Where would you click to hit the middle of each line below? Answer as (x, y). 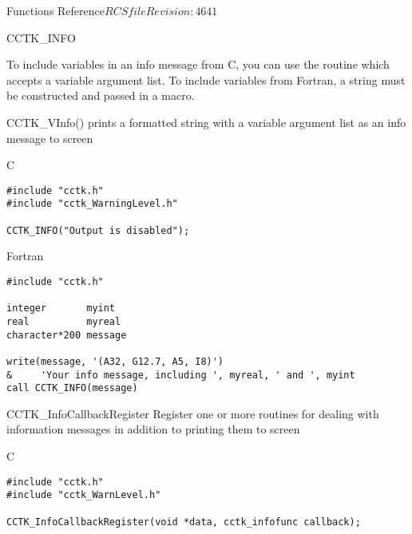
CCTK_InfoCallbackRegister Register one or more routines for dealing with (193, 413)
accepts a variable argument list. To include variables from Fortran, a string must (206, 79)
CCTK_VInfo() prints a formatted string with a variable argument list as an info (206, 122)
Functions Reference (56, 10)
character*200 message (67, 335)
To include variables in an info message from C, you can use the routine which (198, 64)
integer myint (61, 309)
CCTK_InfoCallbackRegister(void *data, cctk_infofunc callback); (184, 522)
